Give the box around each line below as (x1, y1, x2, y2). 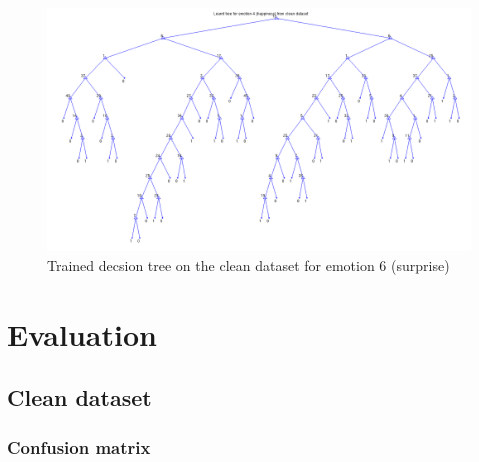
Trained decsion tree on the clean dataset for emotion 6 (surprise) (47, 255, 450, 276)
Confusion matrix (7, 434, 151, 459)
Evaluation (7, 313, 157, 354)
